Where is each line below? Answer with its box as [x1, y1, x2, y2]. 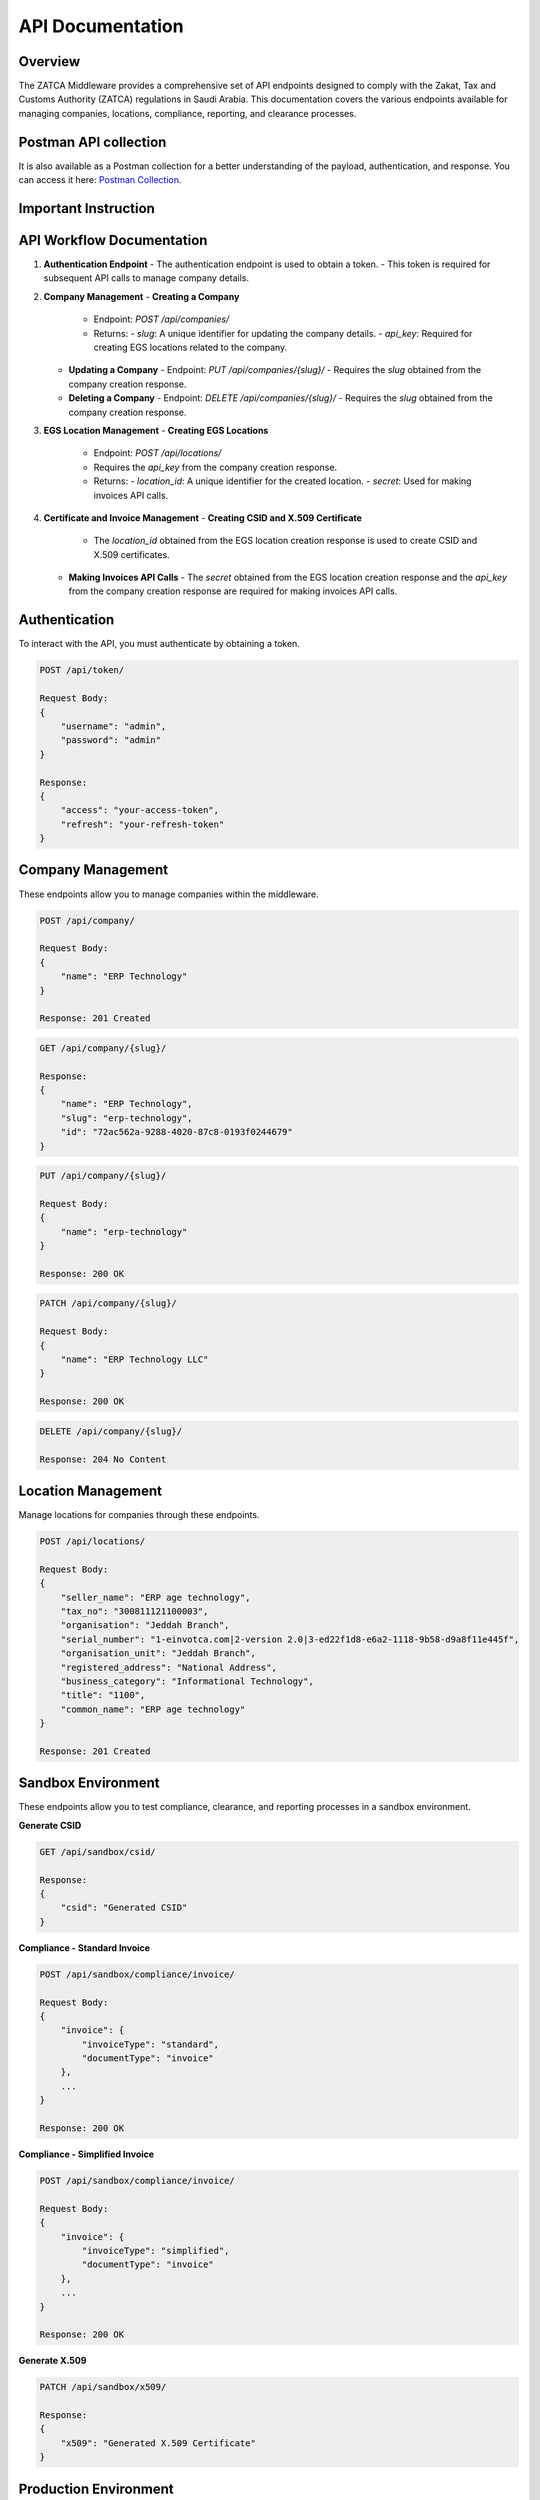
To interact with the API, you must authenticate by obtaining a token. [18, 638, 300, 650]
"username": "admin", [60, 720, 167, 732]
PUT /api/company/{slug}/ [39, 1170, 167, 1182]
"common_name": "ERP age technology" [60, 1703, 246, 1715]
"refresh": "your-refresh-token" [60, 818, 225, 830]
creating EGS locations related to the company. [93, 341, 288, 354]
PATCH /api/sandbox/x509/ [39, 2381, 167, 2393]
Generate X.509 [18, 2355, 87, 2367]
